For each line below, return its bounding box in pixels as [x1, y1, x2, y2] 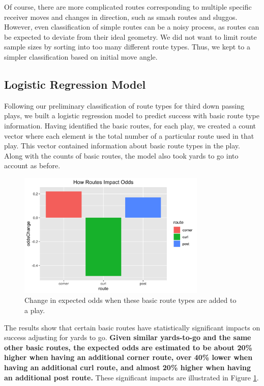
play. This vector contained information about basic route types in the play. [4, 140, 240, 151]
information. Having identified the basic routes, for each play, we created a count [4, 120, 256, 131]
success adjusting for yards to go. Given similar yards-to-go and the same [4, 332, 251, 343]
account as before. [4, 160, 61, 171]
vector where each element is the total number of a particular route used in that [4, 130, 254, 141]
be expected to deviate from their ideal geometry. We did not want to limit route [4, 31, 257, 42]
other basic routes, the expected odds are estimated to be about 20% [4, 342, 252, 352]
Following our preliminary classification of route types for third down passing [4, 100, 245, 111]
